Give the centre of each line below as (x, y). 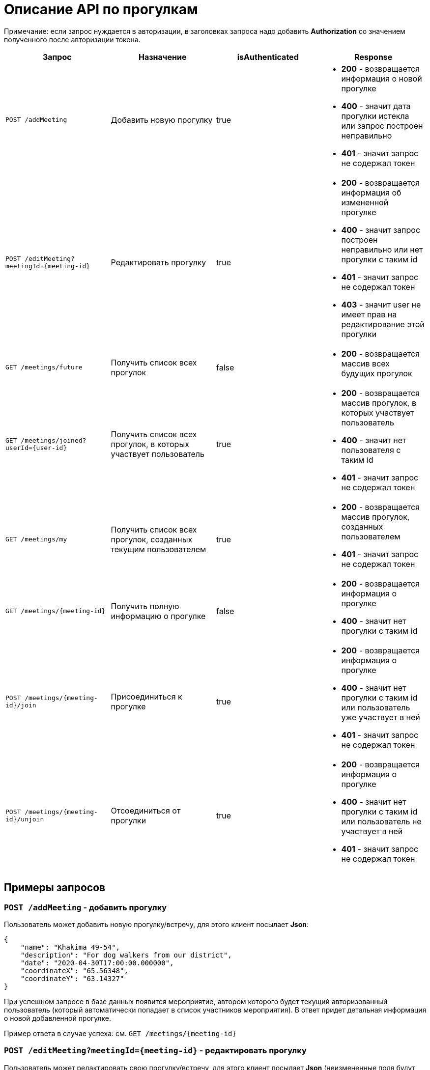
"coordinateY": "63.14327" (72, 978)
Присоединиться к (146, 696)
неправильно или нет (382, 249)
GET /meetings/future (44, 367)
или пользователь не (381, 821)
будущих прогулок (377, 373)
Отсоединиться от (146, 810)
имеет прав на (369, 314)
